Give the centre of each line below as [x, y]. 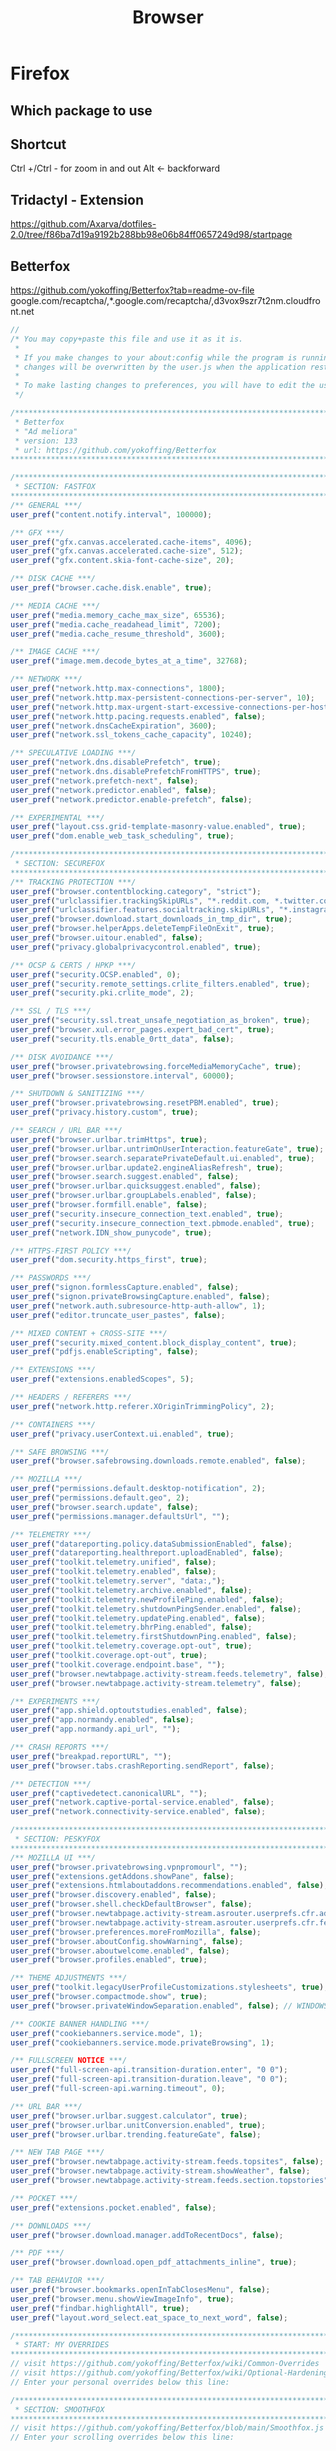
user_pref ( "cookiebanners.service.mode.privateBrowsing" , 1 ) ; [142, 2042]
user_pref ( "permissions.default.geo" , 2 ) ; [100, 1498]
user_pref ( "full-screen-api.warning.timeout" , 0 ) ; [118, 2089]
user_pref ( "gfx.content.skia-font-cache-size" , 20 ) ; [122, 561]
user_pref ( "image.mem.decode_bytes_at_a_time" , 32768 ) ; [129, 661]
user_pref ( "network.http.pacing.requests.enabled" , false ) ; [138, 716]
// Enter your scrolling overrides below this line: [122, 2437]
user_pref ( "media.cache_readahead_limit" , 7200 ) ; [116, 624]
